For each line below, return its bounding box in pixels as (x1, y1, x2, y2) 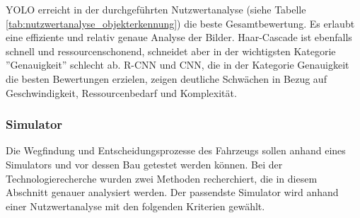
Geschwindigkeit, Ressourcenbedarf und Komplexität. (6, 85, 237, 100)
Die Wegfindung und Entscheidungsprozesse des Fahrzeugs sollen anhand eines (6, 143, 346, 158)
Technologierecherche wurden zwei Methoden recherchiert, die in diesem (6, 171, 318, 185)
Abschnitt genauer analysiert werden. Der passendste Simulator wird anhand (6, 185, 339, 200)
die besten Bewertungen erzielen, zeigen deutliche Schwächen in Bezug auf (6, 71, 327, 86)
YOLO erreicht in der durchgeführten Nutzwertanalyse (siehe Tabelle (6, 2, 306, 16)
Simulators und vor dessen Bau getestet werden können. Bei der (6, 156, 283, 171)
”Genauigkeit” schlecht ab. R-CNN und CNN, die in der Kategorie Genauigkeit (6, 57, 349, 72)
